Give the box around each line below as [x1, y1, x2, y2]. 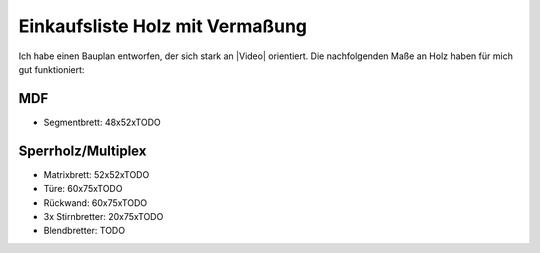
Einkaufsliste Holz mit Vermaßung [18, 15, 308, 37]
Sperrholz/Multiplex [18, 142, 147, 159]
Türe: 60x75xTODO [43, 183, 123, 195]
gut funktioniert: [18, 63, 85, 75]
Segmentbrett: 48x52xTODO [43, 116, 162, 128]
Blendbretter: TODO [43, 225, 125, 237]
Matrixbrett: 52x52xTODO [43, 168, 150, 180]
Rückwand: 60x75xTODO [43, 196, 148, 209]
